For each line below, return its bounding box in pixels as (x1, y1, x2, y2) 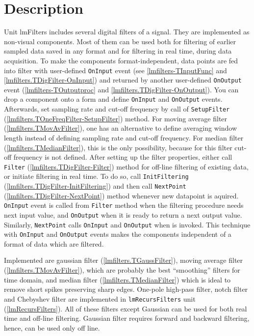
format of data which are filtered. (4, 238, 104, 249)
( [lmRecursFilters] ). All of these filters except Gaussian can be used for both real (4, 303, 247, 313)
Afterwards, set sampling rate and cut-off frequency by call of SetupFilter (4, 104, 230, 114)
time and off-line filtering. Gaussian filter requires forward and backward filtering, (4, 313, 250, 323)
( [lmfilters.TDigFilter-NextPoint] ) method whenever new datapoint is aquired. (4, 190, 239, 200)
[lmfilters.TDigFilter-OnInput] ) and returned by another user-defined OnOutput (4, 75, 242, 85)
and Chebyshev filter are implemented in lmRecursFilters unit (4, 293, 196, 304)
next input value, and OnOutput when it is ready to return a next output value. (4, 209, 242, 220)
